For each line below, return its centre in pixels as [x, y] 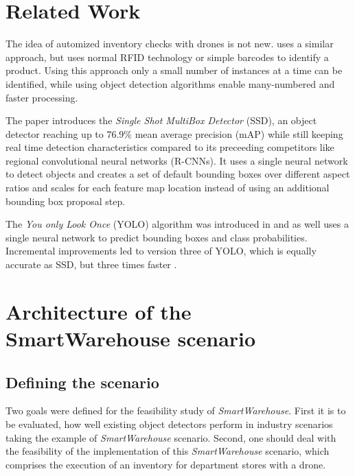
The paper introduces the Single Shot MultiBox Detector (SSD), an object [161, 120]
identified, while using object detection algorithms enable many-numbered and [170, 83]
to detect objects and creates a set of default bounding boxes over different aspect [178, 174]
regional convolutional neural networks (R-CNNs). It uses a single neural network [177, 160]
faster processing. [42, 97]
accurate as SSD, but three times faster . [91, 264]
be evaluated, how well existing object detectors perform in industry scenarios [169, 424]
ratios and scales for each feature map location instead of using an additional [168, 188]
